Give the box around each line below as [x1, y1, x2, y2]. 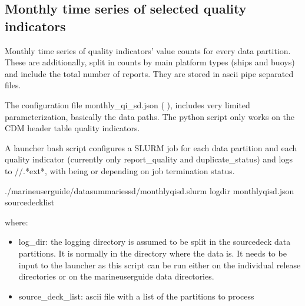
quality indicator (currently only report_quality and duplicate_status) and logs [5, 153, 293, 165]
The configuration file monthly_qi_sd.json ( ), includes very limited [5, 98, 250, 111]
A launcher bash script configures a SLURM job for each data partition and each [5, 141, 297, 154]
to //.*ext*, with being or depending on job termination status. [5, 164, 235, 177]
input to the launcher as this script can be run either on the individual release [18, 258, 301, 271]
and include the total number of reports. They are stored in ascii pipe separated [5, 67, 294, 79]
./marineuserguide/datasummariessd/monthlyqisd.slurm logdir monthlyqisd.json [5, 184, 294, 197]
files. [5, 79, 21, 91]
